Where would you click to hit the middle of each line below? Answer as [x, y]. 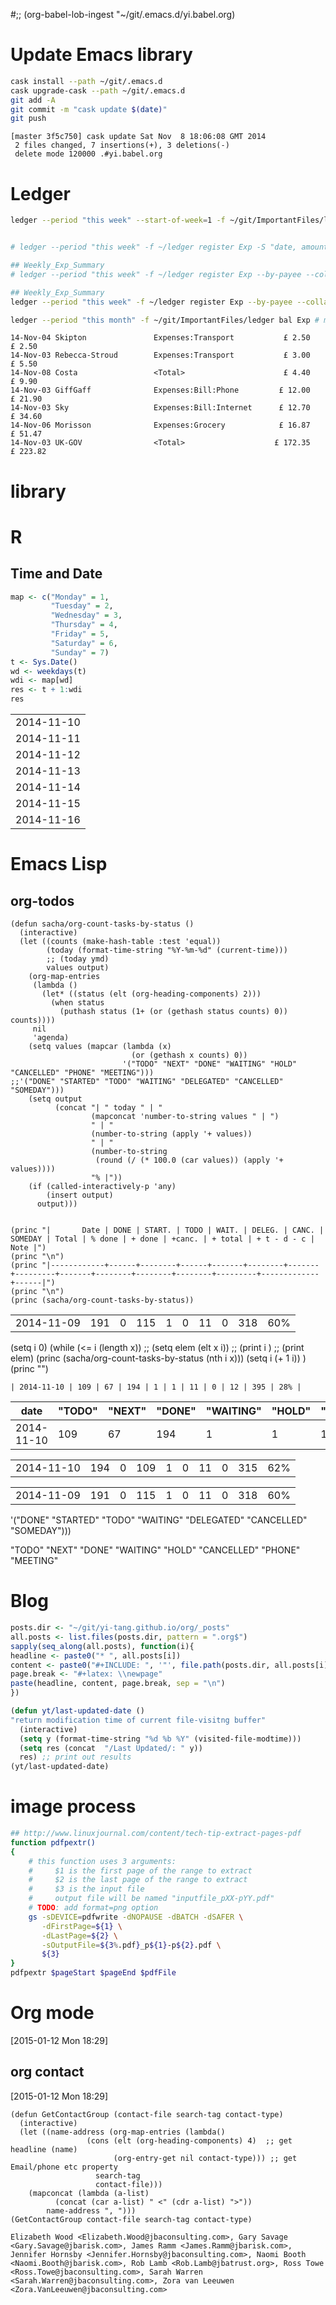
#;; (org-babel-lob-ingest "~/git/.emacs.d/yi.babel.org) [123, 14]
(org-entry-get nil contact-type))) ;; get [205, 2158]
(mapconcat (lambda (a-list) [89, 2193]
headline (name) [44, 2149]
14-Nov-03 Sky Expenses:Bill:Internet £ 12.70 [160, 408]
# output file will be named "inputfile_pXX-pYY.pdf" [151, 1899]
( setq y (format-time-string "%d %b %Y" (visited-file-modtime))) [160, 1739]
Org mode [52, 2013]
